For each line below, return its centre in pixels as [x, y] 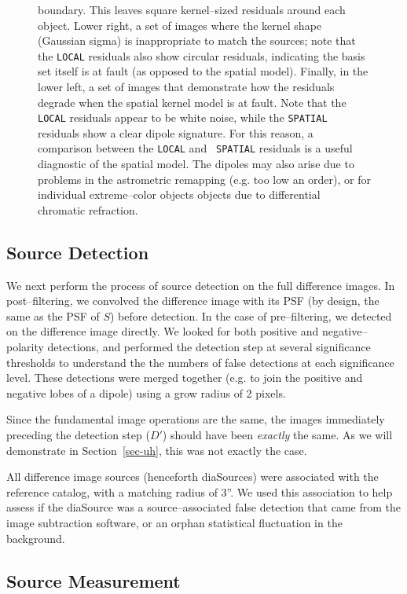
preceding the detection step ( [78, 435]
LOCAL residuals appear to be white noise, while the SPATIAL [183, 117]
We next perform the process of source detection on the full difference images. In [201, 285]
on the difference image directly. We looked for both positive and [163, 331]
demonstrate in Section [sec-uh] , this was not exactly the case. [157, 450]
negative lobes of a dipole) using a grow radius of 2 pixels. [146, 392]
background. [36, 538]
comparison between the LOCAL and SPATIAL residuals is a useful [195, 148]
